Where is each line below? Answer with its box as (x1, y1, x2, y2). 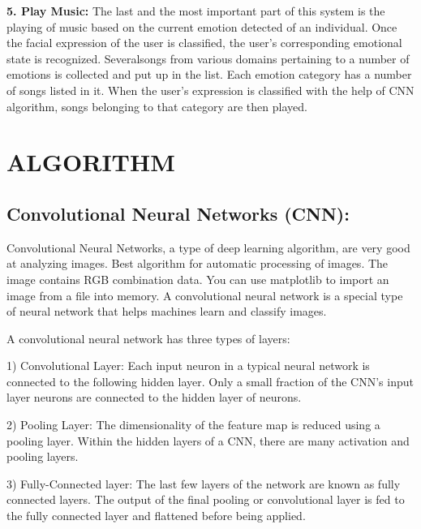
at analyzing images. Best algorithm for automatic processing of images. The (6, 255, 389, 272)
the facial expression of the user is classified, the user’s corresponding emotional (6, 34, 402, 51)
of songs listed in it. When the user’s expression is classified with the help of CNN (6, 81, 415, 98)
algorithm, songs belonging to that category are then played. (6, 97, 307, 114)
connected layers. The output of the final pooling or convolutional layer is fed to (6, 491, 405, 508)
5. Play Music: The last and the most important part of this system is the (6, 2, 385, 19)
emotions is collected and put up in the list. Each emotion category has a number (6, 66, 412, 83)
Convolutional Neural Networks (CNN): (6, 200, 350, 226)
